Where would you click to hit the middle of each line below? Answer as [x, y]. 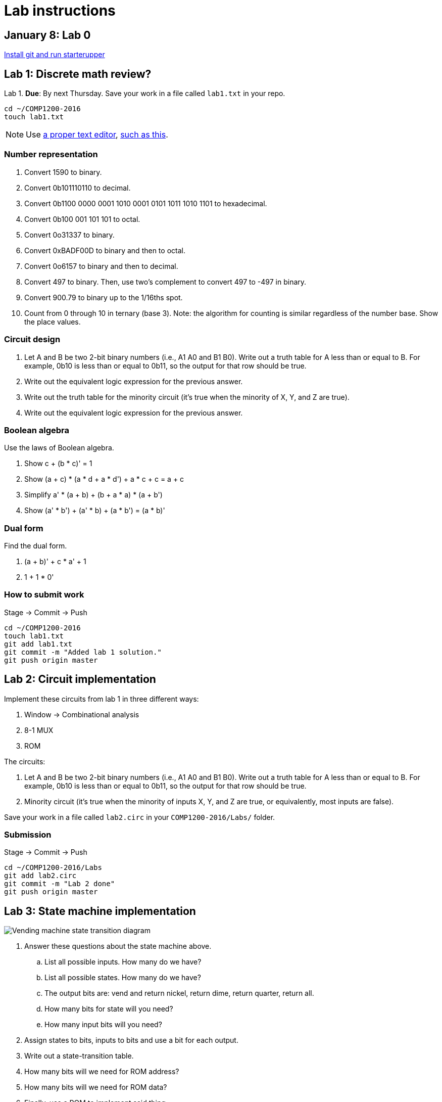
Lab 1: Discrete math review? [78, 74]
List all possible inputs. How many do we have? [123, 962]
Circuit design [32, 339]
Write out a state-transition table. [79, 1056]
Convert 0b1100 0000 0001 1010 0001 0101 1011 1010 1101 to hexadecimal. [146, 203]
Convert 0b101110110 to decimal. [78, 188]
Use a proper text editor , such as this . [97, 135]
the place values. [53, 322]
